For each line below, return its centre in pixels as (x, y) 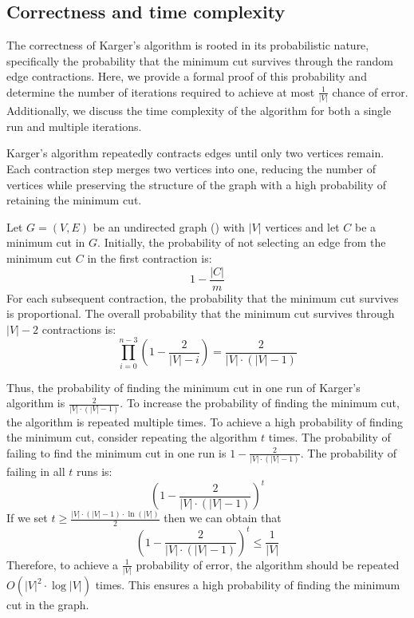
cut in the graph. (48, 605)
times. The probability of (329, 437)
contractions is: (79, 329)
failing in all (36, 471)
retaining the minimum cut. (74, 200)
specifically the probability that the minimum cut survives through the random (200, 60)
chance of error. (370, 91)
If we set (27, 518)
